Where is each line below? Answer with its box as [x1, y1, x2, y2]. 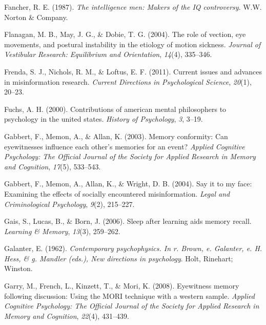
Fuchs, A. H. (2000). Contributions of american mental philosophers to [4, 103, 227, 114]
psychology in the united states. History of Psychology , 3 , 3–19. [4, 113, 203, 124]
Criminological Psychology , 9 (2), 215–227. [4, 198, 135, 209]
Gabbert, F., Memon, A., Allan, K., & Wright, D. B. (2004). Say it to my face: [4, 178, 252, 189]
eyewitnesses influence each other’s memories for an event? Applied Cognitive [4, 141, 245, 151]
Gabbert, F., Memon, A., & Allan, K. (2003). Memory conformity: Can [4, 130, 228, 141]
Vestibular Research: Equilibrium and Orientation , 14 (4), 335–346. [4, 49, 212, 60]
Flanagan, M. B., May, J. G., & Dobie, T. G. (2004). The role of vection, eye [4, 29, 246, 40]
